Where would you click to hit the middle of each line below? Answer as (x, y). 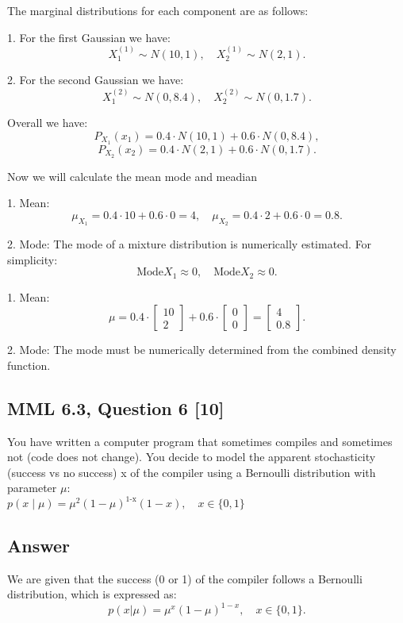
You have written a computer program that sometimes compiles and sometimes (200, 441)
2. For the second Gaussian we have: (96, 80)
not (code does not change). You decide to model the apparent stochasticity (192, 457)
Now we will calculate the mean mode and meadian (132, 176)
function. (29, 365)
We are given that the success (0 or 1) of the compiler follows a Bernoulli (185, 578)
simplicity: (33, 259)
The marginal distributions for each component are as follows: (158, 10)
